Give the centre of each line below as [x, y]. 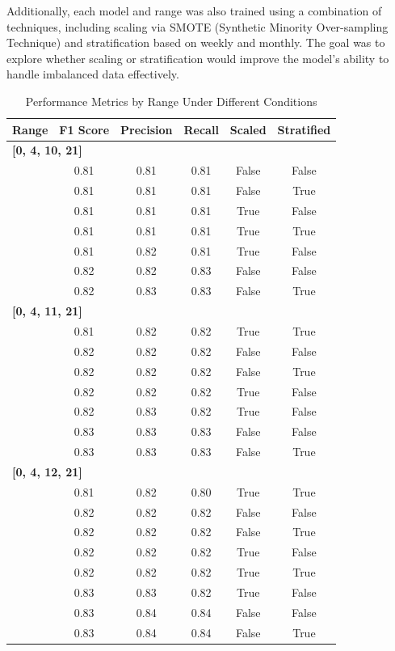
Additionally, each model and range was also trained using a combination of [194, 11]
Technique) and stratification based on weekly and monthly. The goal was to [196, 42]
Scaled [248, 129]
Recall [201, 129]
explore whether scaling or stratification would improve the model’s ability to [198, 58]
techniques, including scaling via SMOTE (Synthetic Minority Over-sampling [197, 26]
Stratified [304, 129]
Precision [147, 129]
